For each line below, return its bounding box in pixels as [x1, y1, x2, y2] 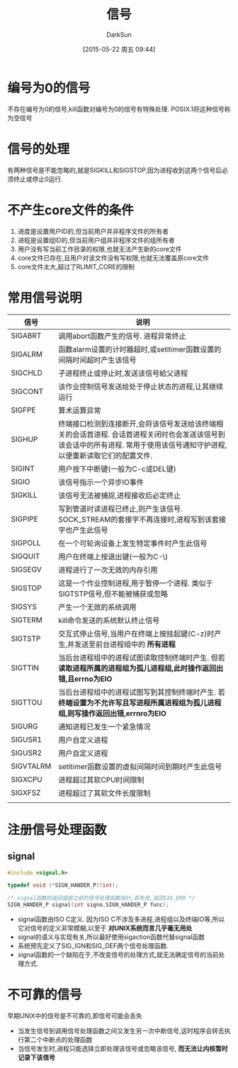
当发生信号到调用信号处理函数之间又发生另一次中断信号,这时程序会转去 [17, 1026, 225, 1035]
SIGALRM [11, 349, 42, 359]
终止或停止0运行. [13, 174, 63, 183]
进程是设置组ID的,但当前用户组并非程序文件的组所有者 [17, 235, 175, 244]
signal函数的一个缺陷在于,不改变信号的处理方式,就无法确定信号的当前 [17, 950, 219, 959]
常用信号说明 [7, 290, 83, 305]
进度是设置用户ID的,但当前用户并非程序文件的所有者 [17, 227, 169, 235]
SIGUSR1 [11, 734, 42, 744]
